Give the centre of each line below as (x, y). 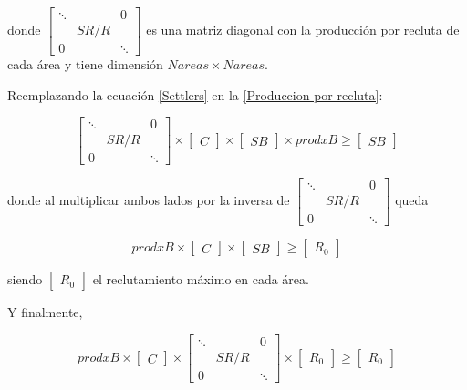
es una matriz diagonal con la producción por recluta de (303, 30)
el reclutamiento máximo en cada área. (201, 279)
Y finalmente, (45, 312)
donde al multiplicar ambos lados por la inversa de (149, 200)
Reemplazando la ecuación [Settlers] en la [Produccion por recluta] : (195, 94)
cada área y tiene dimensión (85, 64)
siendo (25, 279)
